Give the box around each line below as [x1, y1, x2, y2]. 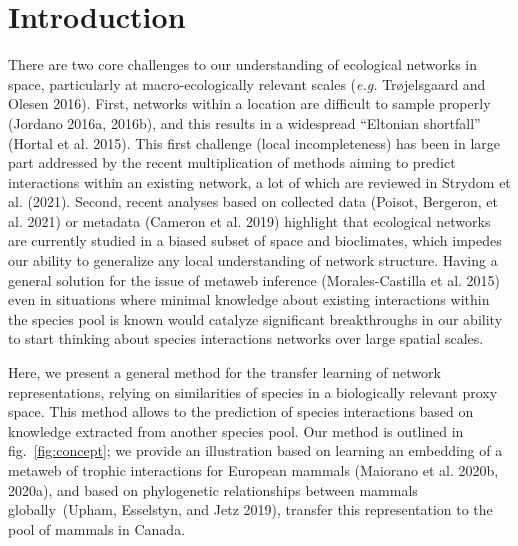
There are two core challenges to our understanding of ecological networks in [8, 54, 478, 75]
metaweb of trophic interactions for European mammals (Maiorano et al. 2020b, [8, 460, 499, 480]
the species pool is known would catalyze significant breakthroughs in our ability [8, 308, 503, 329]
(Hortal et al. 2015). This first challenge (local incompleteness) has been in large [8, 132, 501, 153]
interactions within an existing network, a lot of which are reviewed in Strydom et [8, 171, 511, 192]
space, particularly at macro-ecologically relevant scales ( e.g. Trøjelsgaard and [8, 73, 486, 94]
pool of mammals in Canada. [8, 518, 186, 539]
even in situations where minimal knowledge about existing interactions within [8, 289, 490, 310]
